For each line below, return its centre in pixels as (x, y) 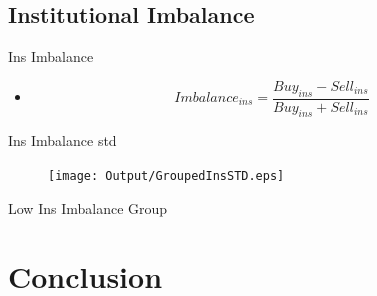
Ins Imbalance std (62, 140)
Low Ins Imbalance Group (88, 207)
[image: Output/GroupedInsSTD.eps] (166, 176)
